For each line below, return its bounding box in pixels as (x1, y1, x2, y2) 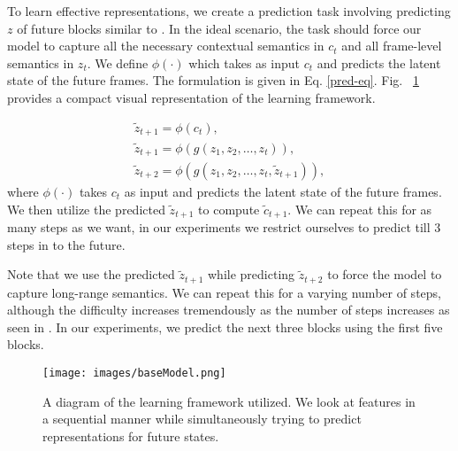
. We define (87, 53, 149, 72)
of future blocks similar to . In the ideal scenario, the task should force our (17, 19, 422, 37)
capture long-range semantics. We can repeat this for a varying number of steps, (7, 283, 441, 301)
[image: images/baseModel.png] (42, 367, 226, 380)
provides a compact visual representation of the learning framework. (7, 88, 376, 106)
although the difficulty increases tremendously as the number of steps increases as (7, 300, 450, 319)
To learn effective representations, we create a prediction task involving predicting (7, 2, 451, 19)
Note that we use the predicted (7, 265, 175, 284)
